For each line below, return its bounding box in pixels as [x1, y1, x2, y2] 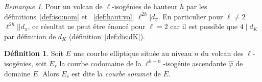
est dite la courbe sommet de [72, 68, 161, 78]
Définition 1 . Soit [4, 48, 63, 59]
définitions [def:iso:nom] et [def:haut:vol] [4, 11, 134, 21]
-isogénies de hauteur [111, 1, 178, 11]
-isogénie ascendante [163, 58, 226, 68]
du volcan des [201, 48, 244, 59]
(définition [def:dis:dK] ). [68, 31, 146, 41]
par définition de [4, 31, 56, 41]
